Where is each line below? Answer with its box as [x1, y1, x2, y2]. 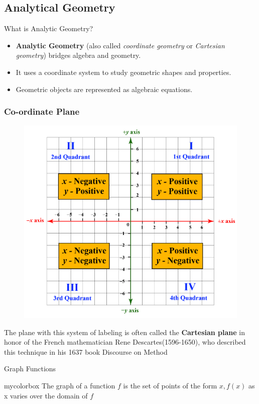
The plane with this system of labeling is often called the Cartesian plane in [4, 327, 245, 337]
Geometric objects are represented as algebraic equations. [16, 84, 193, 94]
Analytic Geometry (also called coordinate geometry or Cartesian [16, 40, 225, 50]
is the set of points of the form [123, 380, 217, 390]
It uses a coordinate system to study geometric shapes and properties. [16, 66, 231, 77]
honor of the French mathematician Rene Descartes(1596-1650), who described [4, 337, 246, 347]
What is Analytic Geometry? [4, 23, 93, 34]
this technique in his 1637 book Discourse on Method [4, 346, 168, 357]
